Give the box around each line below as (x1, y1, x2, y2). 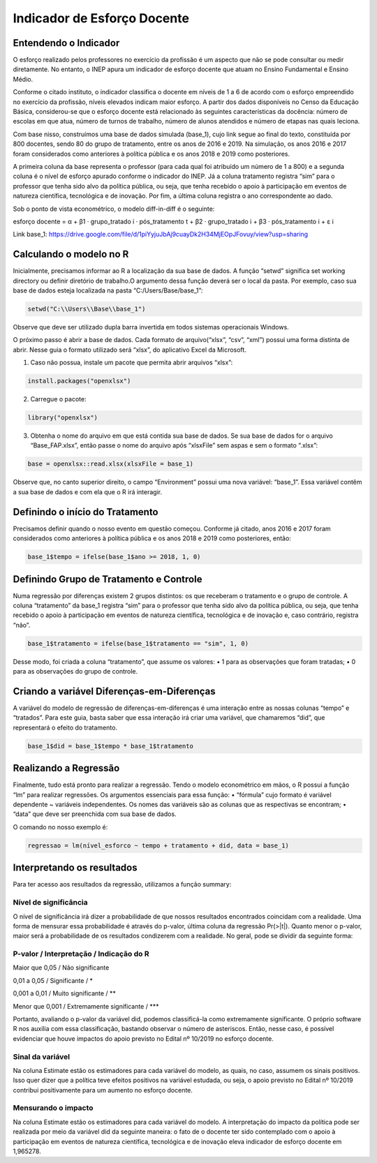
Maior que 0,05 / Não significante (13, 963, 110, 972)
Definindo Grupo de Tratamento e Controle (13, 573, 202, 585)
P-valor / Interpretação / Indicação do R (13, 949, 149, 959)
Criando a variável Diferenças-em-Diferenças (13, 685, 216, 697)
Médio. (13, 75, 34, 83)
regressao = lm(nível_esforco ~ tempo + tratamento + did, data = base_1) (27, 841, 290, 850)
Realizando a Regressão (13, 762, 120, 774)
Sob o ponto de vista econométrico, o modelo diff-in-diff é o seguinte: (13, 205, 215, 213)
